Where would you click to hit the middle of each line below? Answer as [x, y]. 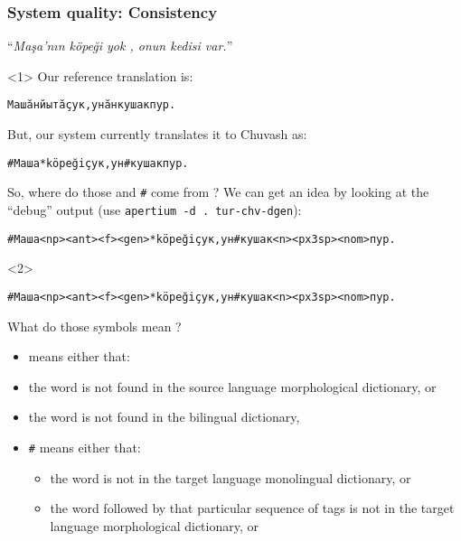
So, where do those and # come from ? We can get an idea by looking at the [218, 192]
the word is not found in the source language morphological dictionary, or [232, 386]
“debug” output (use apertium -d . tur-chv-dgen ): [155, 209]
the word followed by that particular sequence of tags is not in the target [252, 508]
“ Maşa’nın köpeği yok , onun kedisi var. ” [120, 46]
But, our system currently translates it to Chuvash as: [157, 134]
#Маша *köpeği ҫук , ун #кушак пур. [98, 163]
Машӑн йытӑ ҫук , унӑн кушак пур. [92, 105]
